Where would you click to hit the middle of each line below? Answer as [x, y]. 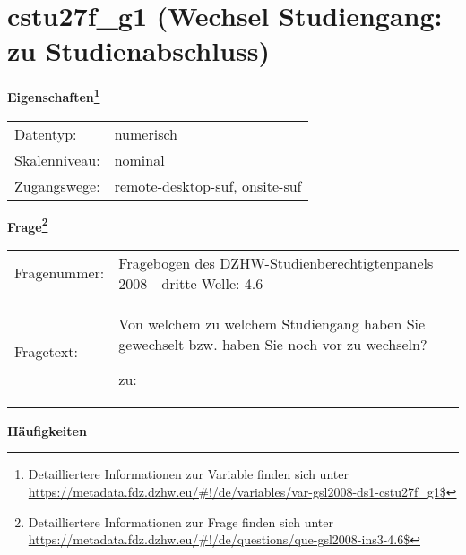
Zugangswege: [57, 185]
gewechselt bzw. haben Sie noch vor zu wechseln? [273, 344]
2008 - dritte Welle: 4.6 [191, 283]
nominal [139, 159]
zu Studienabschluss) [139, 51]
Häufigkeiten [47, 430]
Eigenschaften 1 [54, 95]
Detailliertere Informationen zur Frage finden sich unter [181, 521]
